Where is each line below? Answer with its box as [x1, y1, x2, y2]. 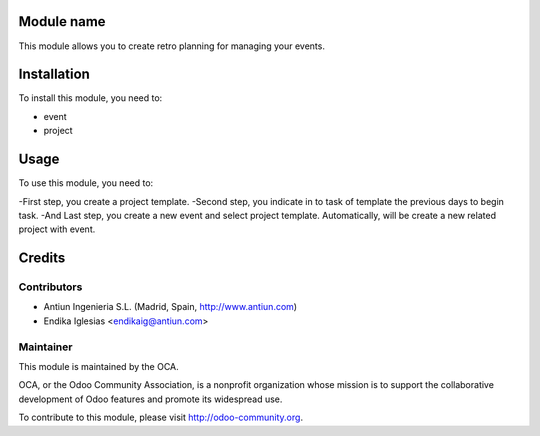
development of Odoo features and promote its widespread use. [18, 393, 283, 405]
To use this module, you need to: [18, 177, 154, 189]
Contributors [18, 280, 83, 294]
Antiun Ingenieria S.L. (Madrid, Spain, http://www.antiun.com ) [43, 301, 298, 313]
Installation [18, 66, 90, 83]
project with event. [18, 223, 96, 235]
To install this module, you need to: [18, 92, 163, 104]
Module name [18, 13, 106, 30]
